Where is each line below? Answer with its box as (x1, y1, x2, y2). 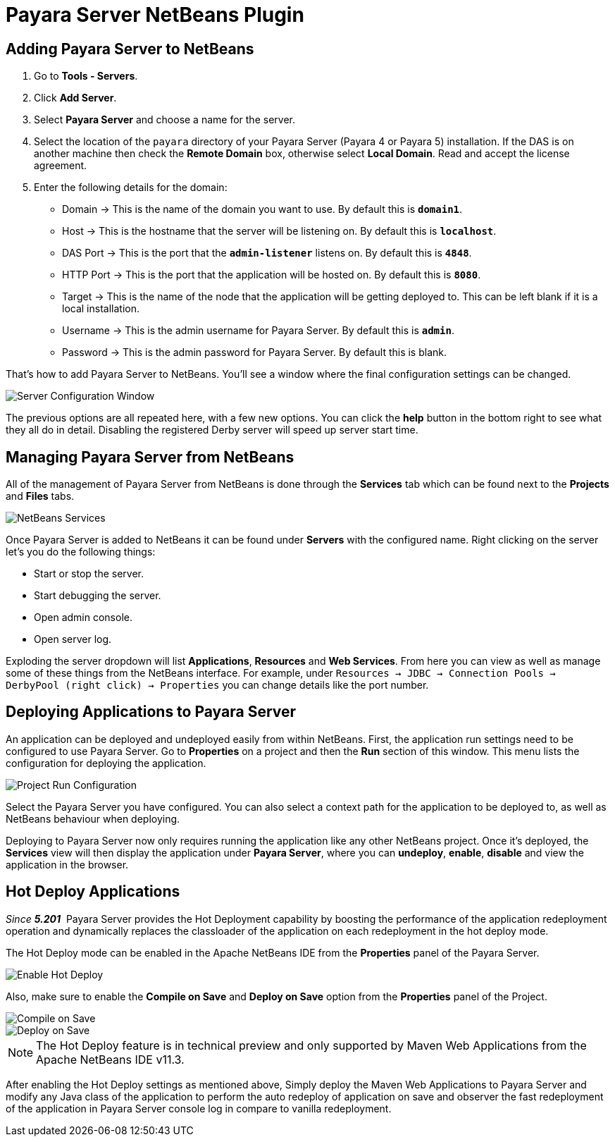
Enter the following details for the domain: (34, 181, 228, 194)
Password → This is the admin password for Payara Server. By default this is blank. (62, 346, 447, 359)
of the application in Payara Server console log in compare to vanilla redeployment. (6, 1102, 392, 1115)
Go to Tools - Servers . (34, 70, 138, 82)
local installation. (62, 302, 139, 315)
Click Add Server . (34, 92, 117, 104)
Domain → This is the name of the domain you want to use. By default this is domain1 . (62, 203, 463, 216)
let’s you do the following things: (6, 546, 156, 558)
